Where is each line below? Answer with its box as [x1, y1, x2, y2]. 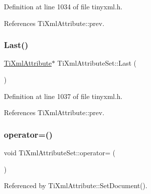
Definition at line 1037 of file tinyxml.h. [4, 91, 123, 101]
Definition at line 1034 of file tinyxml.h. [4, 1, 123, 11]
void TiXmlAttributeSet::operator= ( [4, 147, 116, 157]
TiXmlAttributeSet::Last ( [57, 58, 137, 68]
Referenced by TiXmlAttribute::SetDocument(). [4, 180, 148, 191]
